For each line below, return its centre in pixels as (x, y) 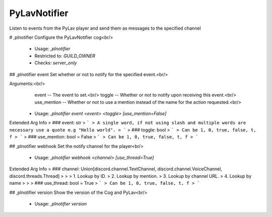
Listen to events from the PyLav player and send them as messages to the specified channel (105, 28)
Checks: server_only (56, 63)
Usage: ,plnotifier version (61, 203)
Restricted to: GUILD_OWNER (65, 56)
